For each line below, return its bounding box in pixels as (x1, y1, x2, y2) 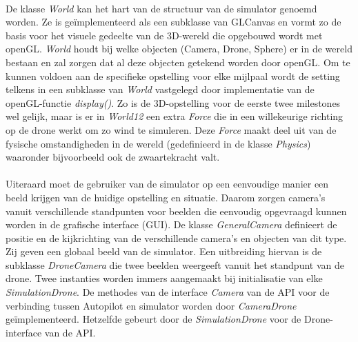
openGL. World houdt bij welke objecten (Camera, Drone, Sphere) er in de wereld (6, 41, 352, 56)
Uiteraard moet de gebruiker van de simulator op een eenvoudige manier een (6, 177, 329, 191)
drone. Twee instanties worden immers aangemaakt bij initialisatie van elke (6, 271, 323, 285)
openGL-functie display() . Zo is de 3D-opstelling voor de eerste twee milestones (6, 95, 341, 110)
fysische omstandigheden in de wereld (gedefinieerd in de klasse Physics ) (6, 136, 311, 150)
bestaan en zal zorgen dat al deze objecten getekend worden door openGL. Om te (6, 54, 350, 69)
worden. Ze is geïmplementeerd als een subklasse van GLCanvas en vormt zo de (6, 14, 341, 29)
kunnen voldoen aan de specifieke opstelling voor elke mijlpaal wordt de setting (6, 68, 340, 83)
